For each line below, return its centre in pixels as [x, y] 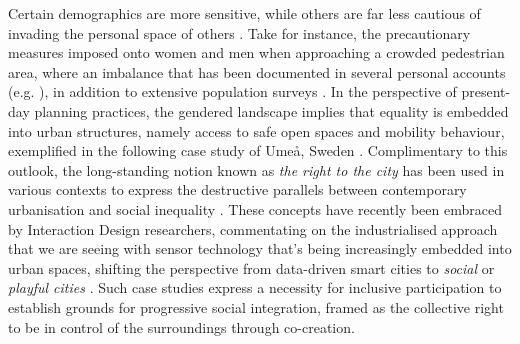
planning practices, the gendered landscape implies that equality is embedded [271, 110]
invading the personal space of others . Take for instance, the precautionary [239, 32]
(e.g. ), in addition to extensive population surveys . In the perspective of [232, 91]
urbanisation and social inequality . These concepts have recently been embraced [255, 208]
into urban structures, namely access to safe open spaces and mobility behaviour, [256, 130]
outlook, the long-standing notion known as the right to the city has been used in [256, 169]
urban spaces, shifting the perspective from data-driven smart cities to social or [251, 267]
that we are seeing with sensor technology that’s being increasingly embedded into [260, 248]
